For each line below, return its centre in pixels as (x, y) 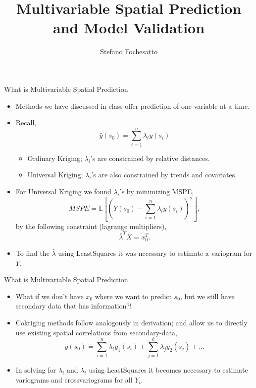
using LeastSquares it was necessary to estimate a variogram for (155, 253)
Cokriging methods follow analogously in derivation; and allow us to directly (131, 323)
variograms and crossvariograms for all (74, 379)
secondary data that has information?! (74, 306)
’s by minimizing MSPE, (157, 191)
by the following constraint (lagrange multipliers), (91, 226)
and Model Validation (129, 28)
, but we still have (207, 296)
